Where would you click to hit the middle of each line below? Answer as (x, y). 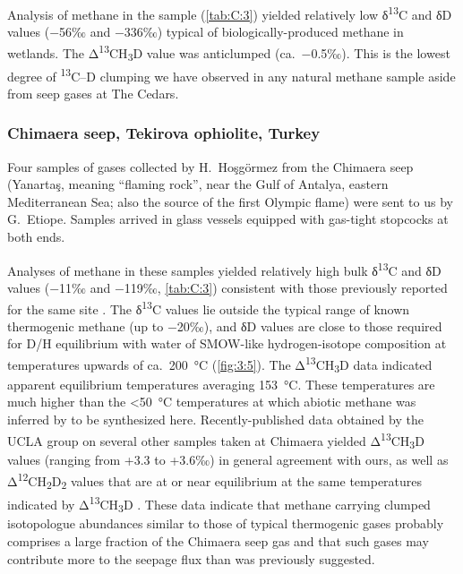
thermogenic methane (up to (86, 326)
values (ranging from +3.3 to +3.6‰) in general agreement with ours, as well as (228, 460)
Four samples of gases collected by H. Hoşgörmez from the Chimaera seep (210, 166)
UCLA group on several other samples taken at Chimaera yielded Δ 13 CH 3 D (216, 440)
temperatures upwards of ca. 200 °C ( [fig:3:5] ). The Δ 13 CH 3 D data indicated (220, 364)
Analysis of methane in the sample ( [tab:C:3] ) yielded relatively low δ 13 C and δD (230, 13)
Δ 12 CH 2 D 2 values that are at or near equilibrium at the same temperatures (215, 480)
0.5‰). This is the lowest (381, 52)
